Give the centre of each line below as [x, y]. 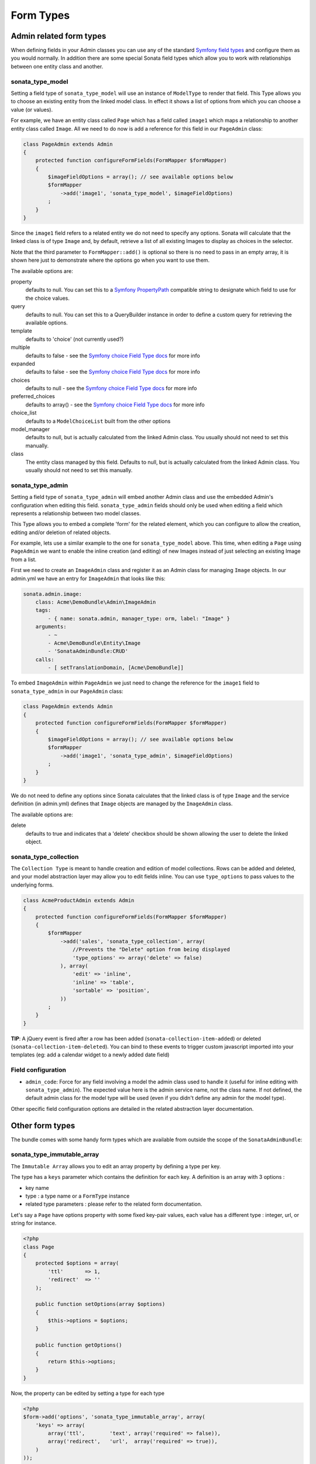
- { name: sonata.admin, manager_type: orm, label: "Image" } [139, 618]
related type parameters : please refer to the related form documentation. [114, 1204]
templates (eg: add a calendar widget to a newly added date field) [90, 1055]
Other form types [43, 1125]
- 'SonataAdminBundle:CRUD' [88, 651]
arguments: [51, 627]
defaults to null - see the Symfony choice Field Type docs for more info [111, 388]
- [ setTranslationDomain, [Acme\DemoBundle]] [116, 668]
